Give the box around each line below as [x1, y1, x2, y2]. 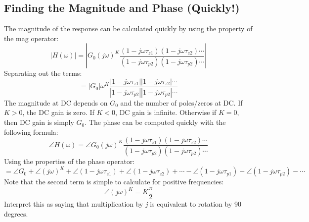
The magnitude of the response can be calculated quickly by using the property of [4, 23, 253, 34]
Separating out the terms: [4, 68, 82, 78]
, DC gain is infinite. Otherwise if [115, 107, 217, 117]
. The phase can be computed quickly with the [85, 117, 226, 127]
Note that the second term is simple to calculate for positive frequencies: [4, 176, 224, 187]
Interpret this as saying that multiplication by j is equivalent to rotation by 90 [4, 198, 241, 209]
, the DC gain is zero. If [22, 107, 94, 117]
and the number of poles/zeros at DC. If [120, 97, 243, 108]
